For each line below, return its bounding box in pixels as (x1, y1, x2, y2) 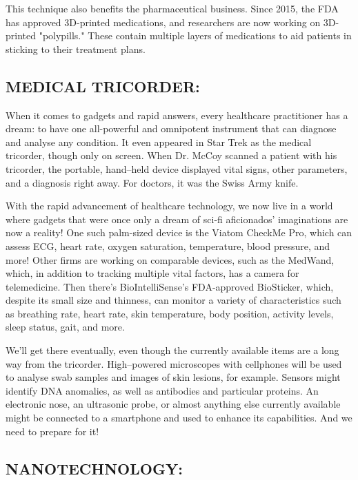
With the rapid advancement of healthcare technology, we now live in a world (6, 198, 333, 213)
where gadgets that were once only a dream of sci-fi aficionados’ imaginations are (6, 211, 348, 226)
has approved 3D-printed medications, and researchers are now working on (6, 14, 321, 29)
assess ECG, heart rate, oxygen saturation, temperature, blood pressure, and (6, 238, 330, 253)
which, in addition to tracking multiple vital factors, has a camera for (6, 266, 299, 280)
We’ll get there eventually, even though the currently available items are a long (6, 343, 339, 357)
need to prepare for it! (6, 424, 99, 438)
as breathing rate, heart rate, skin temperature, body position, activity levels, (6, 306, 334, 320)
